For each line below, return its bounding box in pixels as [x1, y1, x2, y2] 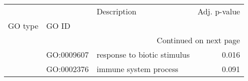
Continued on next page [157, 34, 240, 46]
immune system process [96, 63, 178, 75]
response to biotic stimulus [96, 49, 190, 60]
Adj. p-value [197, 5, 240, 17]
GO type [8, 20, 39, 31]
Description [96, 5, 137, 17]
